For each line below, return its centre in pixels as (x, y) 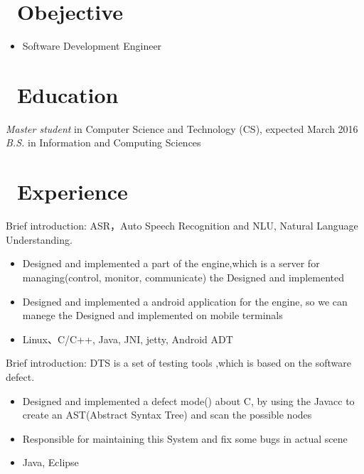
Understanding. (39, 239)
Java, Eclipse (50, 462)
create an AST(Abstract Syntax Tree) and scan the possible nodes (167, 415)
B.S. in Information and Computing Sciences (103, 142)
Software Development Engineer (92, 46)
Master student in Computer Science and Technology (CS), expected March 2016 (182, 128)
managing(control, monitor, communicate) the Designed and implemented (183, 277)
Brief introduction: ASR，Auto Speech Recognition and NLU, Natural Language (182, 226)
